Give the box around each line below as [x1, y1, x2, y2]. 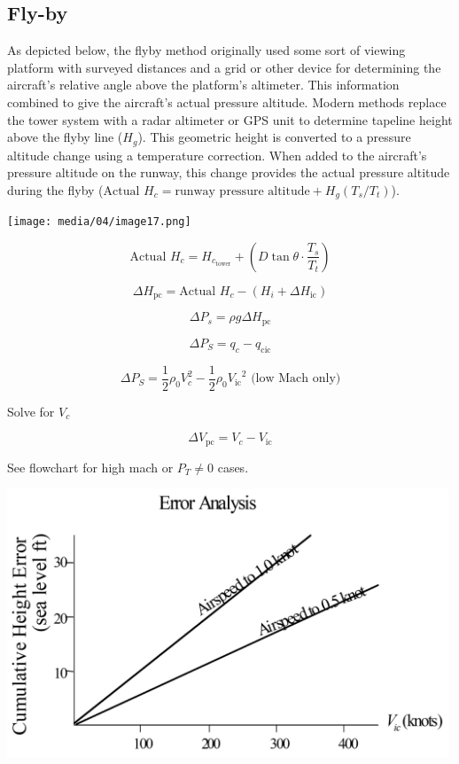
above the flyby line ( [7, 128, 123, 146]
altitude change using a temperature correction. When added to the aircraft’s [7, 145, 427, 164]
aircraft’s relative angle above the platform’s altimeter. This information [7, 75, 400, 94]
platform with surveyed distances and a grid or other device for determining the [7, 58, 441, 76]
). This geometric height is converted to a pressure [137, 128, 411, 146]
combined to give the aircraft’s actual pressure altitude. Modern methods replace [7, 92, 447, 111]
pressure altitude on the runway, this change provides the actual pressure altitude [7, 163, 450, 182]
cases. [217, 457, 249, 476]
